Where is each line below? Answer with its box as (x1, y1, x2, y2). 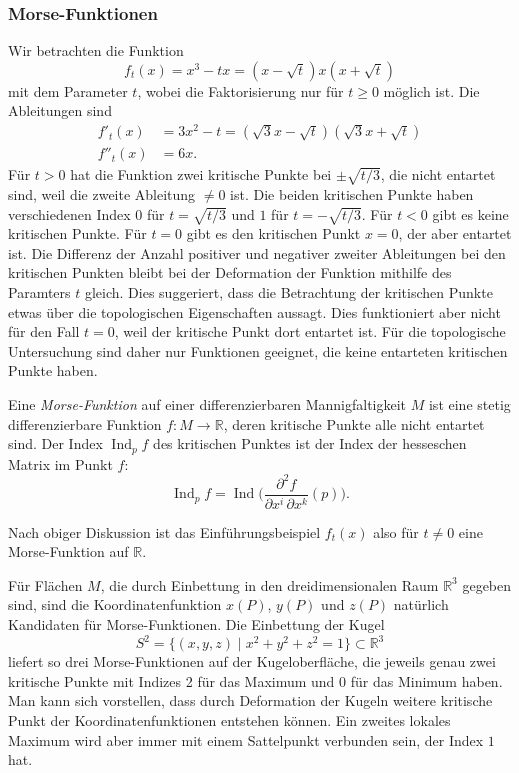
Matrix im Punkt (8, 453, 113, 474)
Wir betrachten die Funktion (8, 40, 184, 61)
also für (373, 521, 419, 542)
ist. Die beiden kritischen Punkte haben (230, 183, 474, 204)
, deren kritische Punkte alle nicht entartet (223, 413, 485, 434)
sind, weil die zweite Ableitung (8, 183, 196, 204)
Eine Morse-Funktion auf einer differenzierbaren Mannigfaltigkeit (8, 394, 407, 415)
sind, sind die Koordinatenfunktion (8, 594, 222, 615)
